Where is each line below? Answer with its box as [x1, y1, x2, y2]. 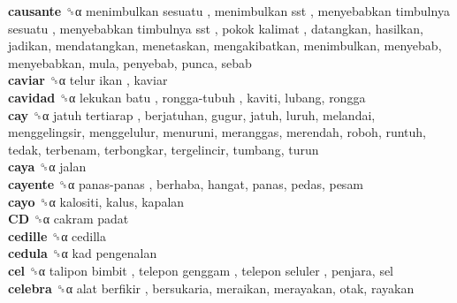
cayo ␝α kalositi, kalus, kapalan [8, 192, 185, 210]
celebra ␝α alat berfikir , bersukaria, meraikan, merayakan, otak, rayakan [8, 278, 415, 297]
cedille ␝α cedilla [8, 226, 107, 245]
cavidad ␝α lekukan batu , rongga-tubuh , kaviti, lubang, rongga [8, 87, 366, 106]
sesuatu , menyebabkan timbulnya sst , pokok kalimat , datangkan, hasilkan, [8, 19, 423, 37]
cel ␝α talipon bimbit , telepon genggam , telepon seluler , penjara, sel [8, 261, 394, 279]
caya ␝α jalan [8, 157, 87, 176]
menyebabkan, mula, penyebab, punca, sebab [8, 53, 252, 72]
